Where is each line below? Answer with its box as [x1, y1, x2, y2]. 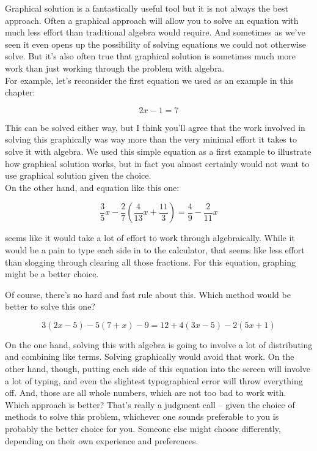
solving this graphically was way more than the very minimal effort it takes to [5, 133, 297, 146]
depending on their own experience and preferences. [5, 434, 199, 447]
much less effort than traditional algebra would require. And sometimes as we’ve [5, 26, 305, 39]
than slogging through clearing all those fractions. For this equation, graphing [5, 255, 296, 268]
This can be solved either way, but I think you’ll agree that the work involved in [5, 121, 305, 133]
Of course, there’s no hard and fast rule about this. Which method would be [5, 288, 291, 300]
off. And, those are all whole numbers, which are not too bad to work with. [5, 386, 286, 399]
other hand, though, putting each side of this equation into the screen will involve [5, 362, 311, 375]
